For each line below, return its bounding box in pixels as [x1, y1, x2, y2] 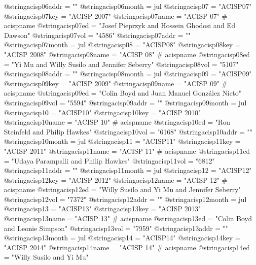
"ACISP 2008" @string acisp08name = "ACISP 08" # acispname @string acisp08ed [4, 49, 250, 59]
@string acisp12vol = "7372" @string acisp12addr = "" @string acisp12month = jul [4, 194, 247, 204]
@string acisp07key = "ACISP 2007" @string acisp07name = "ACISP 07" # [4, 10, 228, 21]
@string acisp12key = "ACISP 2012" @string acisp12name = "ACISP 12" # [4, 174, 228, 185]
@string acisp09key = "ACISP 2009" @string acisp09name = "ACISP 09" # [4, 78, 228, 88]
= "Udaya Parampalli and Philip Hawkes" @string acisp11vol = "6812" [4, 155, 215, 166]
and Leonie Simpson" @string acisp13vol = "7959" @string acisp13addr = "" [4, 223, 228, 233]
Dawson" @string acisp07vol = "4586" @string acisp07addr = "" [4, 30, 191, 40]
